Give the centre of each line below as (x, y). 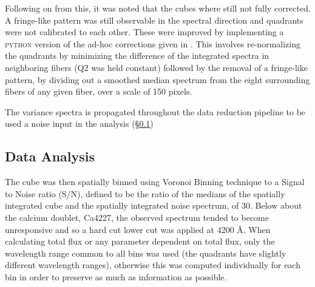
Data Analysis (50, 156)
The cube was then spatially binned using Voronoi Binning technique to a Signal (155, 182)
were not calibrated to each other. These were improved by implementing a (144, 32)
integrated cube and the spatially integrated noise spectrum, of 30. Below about (154, 205)
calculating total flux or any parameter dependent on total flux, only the (140, 241)
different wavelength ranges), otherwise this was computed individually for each (153, 265)
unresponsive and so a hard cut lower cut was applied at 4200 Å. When (138, 229)
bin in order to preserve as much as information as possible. (116, 276)
